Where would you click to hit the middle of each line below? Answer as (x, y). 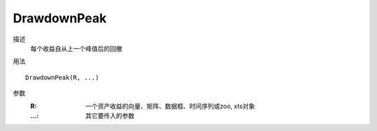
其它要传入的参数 (110, 116)
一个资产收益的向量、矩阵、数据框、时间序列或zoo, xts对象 (170, 106)
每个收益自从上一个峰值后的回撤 (76, 48)
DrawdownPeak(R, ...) (62, 77)
